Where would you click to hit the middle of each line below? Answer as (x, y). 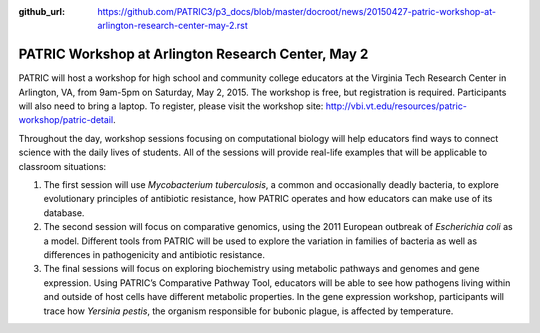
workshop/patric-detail (66, 120)
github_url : (41, 11)
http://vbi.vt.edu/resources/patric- (396, 106)
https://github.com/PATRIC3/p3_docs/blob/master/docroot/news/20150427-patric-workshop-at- (297, 11)
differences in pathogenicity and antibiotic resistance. (154, 254)
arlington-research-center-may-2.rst (173, 26)
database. (64, 212)
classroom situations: (62, 166)
